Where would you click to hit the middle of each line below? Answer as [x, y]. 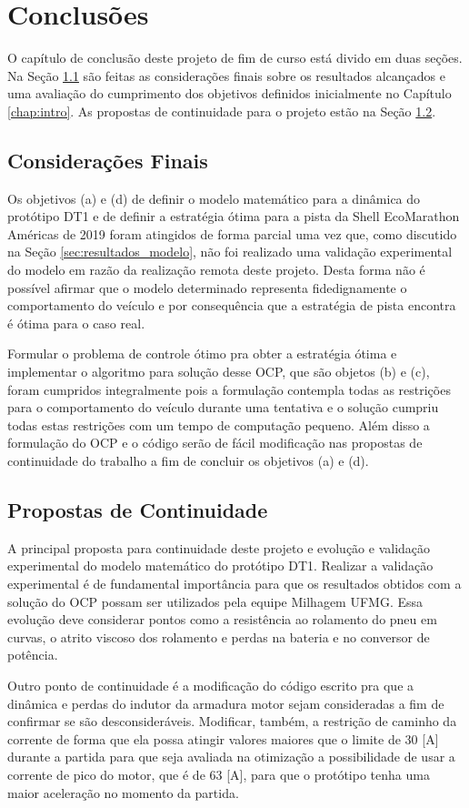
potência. [33, 655]
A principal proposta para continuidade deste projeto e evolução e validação [219, 547]
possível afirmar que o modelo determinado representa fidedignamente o [207, 287]
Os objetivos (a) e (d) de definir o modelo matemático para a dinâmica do [214, 198]
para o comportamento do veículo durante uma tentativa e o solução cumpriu [223, 407]
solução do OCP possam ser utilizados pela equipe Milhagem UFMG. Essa [215, 601]
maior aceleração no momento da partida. [123, 792]
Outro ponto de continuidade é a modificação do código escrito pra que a [211, 685]
